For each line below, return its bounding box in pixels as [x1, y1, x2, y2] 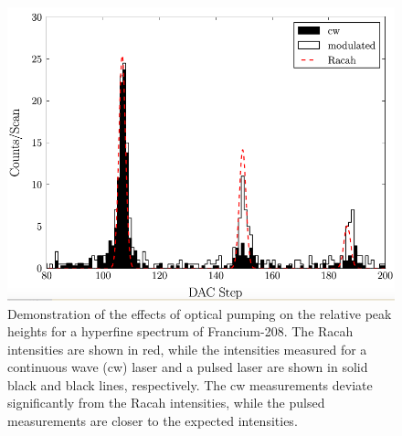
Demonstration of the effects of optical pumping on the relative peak [7, 303, 392, 323]
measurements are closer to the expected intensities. [7, 411, 298, 431]
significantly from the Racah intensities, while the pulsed [7, 393, 325, 412]
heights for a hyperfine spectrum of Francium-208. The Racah [7, 322, 354, 341]
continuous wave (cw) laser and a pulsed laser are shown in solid [7, 357, 368, 377]
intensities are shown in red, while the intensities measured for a [7, 339, 367, 358]
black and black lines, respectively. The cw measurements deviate [7, 375, 373, 394]
